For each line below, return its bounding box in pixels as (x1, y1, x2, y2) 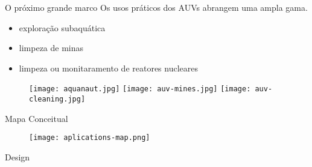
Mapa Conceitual (5, 112, 68, 124)
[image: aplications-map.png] (29, 133, 150, 142)
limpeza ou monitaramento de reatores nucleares (19, 61, 199, 74)
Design (5, 150, 30, 163)
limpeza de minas (19, 41, 84, 54)
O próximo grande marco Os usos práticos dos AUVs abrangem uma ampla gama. (5, 1, 308, 13)
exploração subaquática (19, 21, 106, 34)
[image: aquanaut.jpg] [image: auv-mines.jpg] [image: (29, 85, 251, 94)
